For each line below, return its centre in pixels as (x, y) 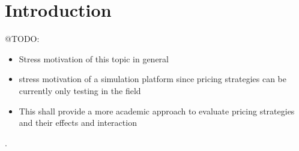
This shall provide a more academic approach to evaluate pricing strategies (157, 111)
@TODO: (22, 39)
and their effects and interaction (78, 123)
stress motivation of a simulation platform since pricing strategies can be (153, 79)
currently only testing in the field (80, 90)
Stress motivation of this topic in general (94, 58)
